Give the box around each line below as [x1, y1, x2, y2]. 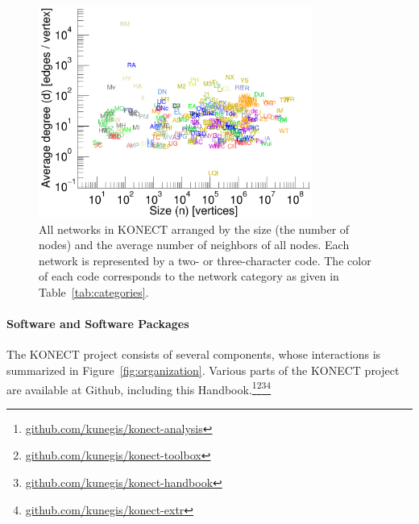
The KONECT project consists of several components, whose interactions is [6, 346, 381, 363]
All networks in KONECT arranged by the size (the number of [39, 220, 350, 237]
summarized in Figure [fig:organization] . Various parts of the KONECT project [6, 361, 400, 378]
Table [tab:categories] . [39, 283, 149, 300]
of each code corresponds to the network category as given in [39, 268, 339, 285]
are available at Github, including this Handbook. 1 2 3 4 [6, 378, 272, 397]
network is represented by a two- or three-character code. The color [39, 252, 371, 268]
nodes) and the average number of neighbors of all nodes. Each [39, 236, 350, 253]
